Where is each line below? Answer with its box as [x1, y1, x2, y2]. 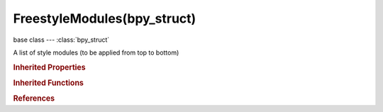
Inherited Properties [13, 62, 87, 72]
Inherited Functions [13, 78, 84, 88]
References [13, 94, 55, 103]
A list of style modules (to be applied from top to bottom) [13, 48, 179, 57]
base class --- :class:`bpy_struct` [13, 35, 110, 44]
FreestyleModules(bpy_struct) [13, 11, 196, 26]
